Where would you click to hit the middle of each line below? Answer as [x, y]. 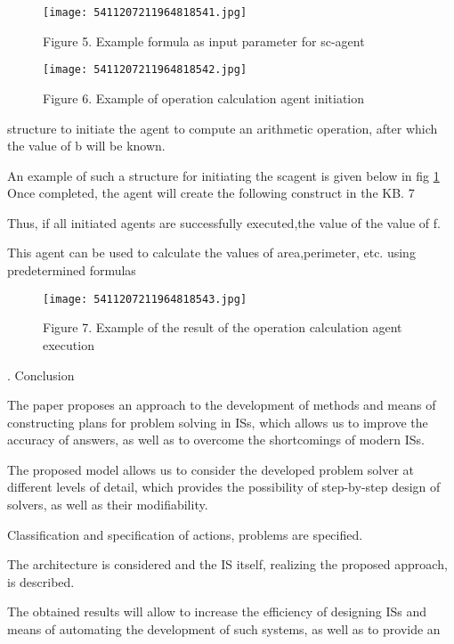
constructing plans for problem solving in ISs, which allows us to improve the [218, 422]
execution [69, 344]
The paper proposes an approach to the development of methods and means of [222, 405]
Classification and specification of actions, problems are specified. [185, 534]
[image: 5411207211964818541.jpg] [145, 12]
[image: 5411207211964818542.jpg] [145, 70]
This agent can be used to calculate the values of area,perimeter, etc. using [211, 253]
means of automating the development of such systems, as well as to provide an [224, 629]
